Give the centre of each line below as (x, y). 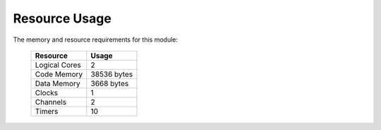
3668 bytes (110, 83)
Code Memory (59, 74)
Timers (47, 111)
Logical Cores (58, 65)
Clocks (47, 93)
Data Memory (58, 83)
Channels (51, 102)
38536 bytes (112, 74)
